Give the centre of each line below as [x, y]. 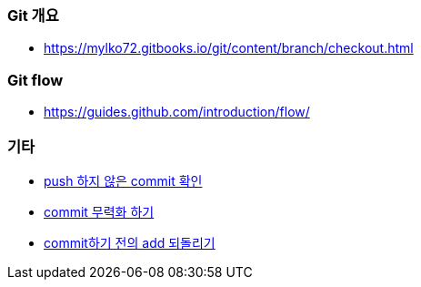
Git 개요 [33, 15]
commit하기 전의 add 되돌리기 [130, 242]
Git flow [35, 80]
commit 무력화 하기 [99, 211]
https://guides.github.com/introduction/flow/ [177, 112]
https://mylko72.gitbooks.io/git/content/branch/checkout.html [229, 48]
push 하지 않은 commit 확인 [123, 180]
